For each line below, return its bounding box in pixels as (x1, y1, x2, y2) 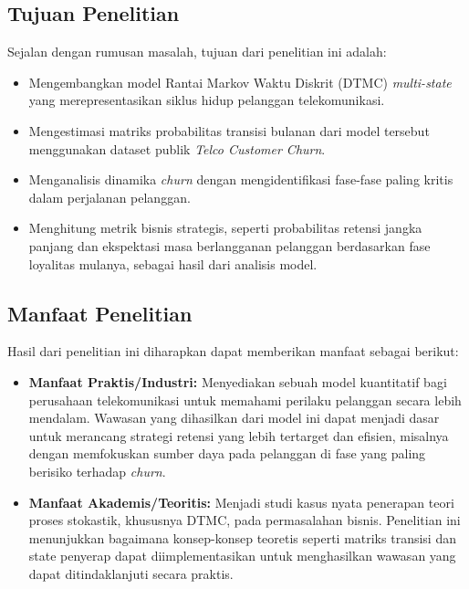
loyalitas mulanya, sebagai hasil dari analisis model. (28, 254, 318, 273)
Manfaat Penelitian (7, 299, 193, 327)
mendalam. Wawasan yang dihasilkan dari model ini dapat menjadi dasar (28, 408, 440, 427)
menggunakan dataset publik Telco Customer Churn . (28, 139, 326, 158)
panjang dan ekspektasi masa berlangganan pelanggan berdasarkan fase (28, 236, 431, 255)
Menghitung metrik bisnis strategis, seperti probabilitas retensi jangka (28, 218, 422, 237)
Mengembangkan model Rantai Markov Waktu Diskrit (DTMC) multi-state (28, 72, 452, 91)
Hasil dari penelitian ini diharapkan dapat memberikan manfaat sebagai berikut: (7, 342, 459, 361)
